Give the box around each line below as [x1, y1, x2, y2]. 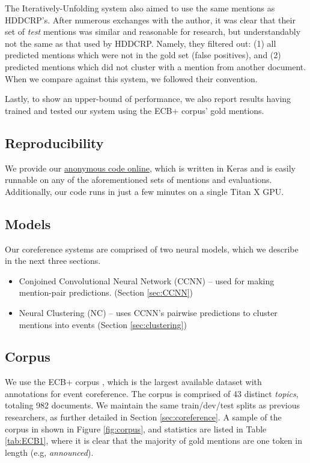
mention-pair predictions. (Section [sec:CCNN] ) [19, 286, 193, 299]
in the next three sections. [5, 254, 101, 267]
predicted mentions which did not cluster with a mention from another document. [5, 60, 306, 73]
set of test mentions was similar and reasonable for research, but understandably [5, 25, 301, 38]
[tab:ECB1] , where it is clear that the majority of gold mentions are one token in [5, 434, 302, 447]
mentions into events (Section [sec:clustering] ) [19, 318, 187, 330]
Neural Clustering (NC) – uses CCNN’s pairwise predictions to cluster [19, 306, 278, 318]
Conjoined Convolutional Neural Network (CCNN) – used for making [19, 274, 275, 287]
